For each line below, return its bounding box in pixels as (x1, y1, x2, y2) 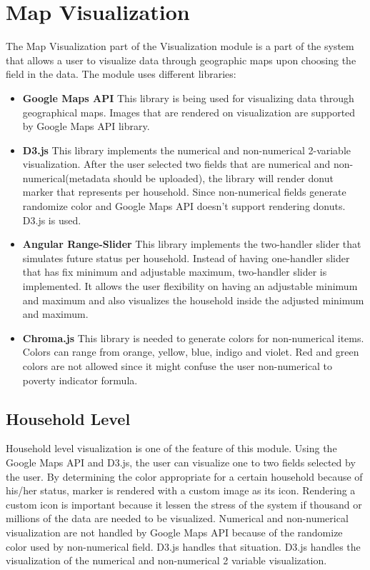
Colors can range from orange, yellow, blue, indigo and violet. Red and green (22, 344, 359, 359)
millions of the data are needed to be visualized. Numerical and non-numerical (6, 511, 349, 526)
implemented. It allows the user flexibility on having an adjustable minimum (22, 279, 358, 294)
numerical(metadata (22, 170, 111, 185)
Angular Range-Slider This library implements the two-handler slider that (22, 236, 361, 251)
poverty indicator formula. (22, 372, 138, 387)
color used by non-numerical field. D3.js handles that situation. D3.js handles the (6, 539, 361, 554)
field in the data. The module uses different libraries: (6, 66, 236, 81)
